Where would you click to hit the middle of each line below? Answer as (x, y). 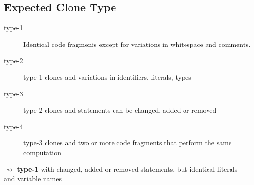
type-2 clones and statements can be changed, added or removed (120, 110)
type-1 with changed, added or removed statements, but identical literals (127, 169)
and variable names (33, 178)
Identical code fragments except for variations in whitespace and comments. (137, 44)
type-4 (13, 126)
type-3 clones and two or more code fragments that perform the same (128, 143)
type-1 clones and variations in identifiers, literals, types (107, 77)
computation (43, 152)
